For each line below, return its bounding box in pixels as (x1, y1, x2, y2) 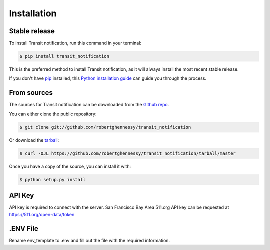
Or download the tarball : (9, 137, 59, 143)
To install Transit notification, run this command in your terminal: (9, 40, 142, 46)
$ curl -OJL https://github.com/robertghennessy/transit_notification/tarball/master (19, 150, 236, 156)
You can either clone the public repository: (9, 111, 97, 117)
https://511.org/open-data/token (9, 211, 75, 217)
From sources (9, 88, 53, 97)
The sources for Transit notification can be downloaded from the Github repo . (9, 102, 169, 108)
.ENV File (9, 224, 38, 233)
